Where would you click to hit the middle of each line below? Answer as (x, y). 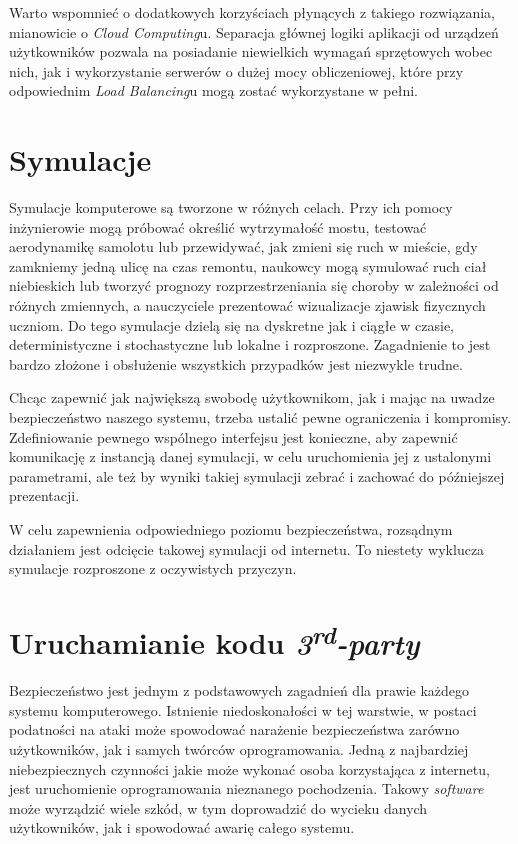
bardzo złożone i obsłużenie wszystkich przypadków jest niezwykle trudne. (236, 363)
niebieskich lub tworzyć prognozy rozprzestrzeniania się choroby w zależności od (254, 285)
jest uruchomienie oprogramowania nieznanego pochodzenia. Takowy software (246, 788)
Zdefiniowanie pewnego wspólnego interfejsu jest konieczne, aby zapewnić (233, 436)
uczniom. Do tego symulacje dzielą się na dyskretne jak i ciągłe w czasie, (232, 324)
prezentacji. (44, 495)
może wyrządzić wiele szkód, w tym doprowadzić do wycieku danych (218, 807)
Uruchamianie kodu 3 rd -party (214, 640)
